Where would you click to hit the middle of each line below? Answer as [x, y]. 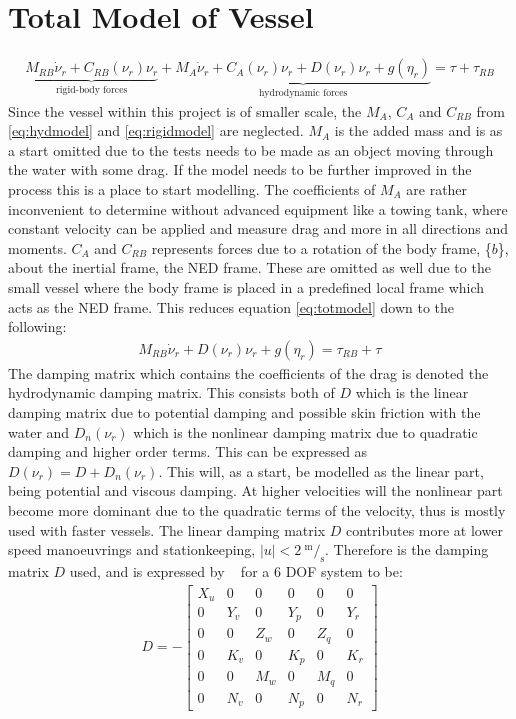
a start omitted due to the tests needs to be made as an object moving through [251, 149]
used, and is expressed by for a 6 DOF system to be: [236, 570]
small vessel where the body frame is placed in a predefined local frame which [246, 286]
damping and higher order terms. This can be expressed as [188, 451]
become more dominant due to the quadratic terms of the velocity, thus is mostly [257, 509]
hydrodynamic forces [303, 93]
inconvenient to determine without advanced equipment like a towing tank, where [258, 208]
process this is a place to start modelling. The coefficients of [192, 188]
